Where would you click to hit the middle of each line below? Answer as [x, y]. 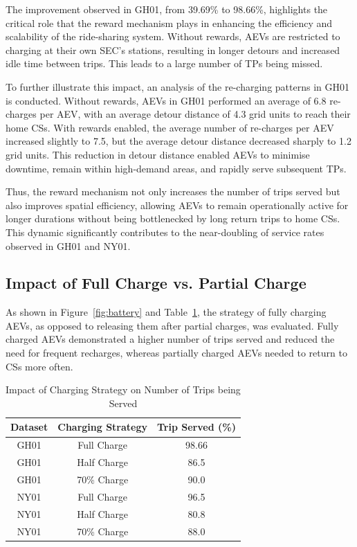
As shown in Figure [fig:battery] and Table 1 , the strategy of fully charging [166, 312]
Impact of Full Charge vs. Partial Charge [156, 283]
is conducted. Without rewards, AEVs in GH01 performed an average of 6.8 [166, 100]
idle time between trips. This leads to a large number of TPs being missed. [164, 63]
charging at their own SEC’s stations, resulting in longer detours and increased [173, 50]
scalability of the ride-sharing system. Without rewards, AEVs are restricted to [173, 36]
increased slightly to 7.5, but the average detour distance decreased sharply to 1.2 [178, 141]
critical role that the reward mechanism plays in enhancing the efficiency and [169, 23]
